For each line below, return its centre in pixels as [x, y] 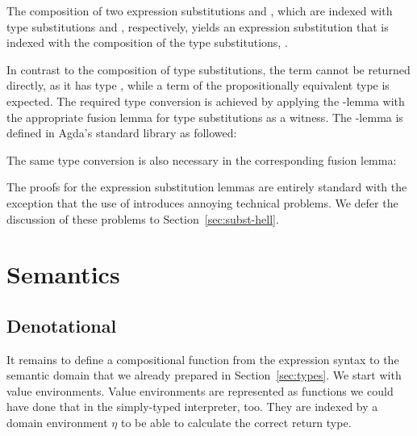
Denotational [62, 325]
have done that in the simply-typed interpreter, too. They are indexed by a [192, 407]
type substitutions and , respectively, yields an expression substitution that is [198, 26]
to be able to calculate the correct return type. [236, 423]
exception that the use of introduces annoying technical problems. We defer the [202, 202]
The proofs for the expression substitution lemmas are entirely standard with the [207, 187]
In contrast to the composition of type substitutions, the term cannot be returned [208, 69]
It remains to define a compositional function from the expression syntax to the [203, 359]
